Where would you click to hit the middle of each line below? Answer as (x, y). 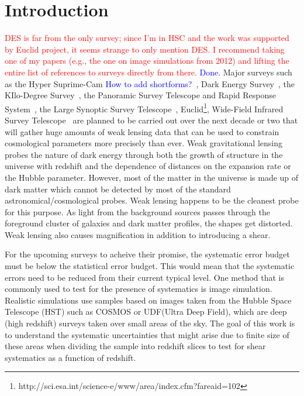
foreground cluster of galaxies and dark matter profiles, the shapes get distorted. (149, 223)
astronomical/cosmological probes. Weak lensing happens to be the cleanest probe (152, 200)
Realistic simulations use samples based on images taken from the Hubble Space (148, 300)
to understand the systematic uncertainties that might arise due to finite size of (147, 334)
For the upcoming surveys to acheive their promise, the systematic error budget (147, 254)
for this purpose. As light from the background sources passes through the (137, 211)
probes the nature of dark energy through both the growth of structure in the (144, 154)
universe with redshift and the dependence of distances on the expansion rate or (148, 166)
